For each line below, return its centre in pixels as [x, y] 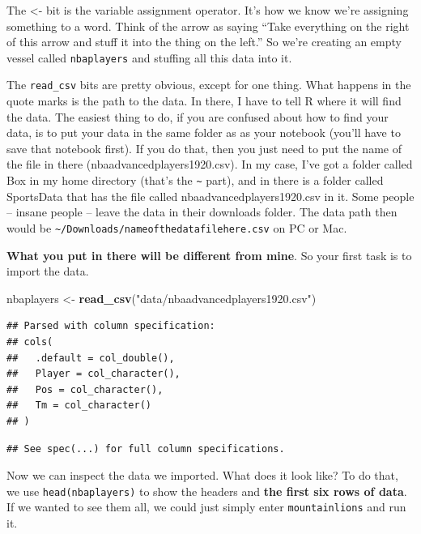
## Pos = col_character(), [85, 389]
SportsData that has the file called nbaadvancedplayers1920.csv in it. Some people [210, 196]
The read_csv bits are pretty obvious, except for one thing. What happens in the [209, 85]
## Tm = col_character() [79, 406]
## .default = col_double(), [91, 358]
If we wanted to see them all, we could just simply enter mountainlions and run [206, 507]
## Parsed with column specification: [111, 326]
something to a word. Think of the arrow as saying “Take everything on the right [208, 26]
